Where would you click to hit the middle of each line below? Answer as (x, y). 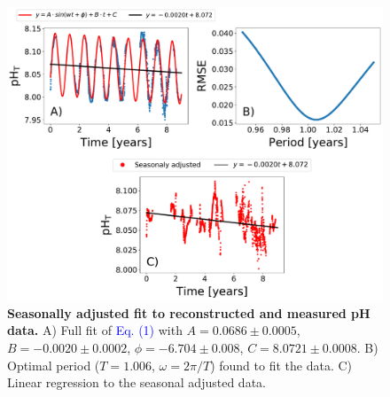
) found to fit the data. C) (281, 365)
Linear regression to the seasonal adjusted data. (136, 382)
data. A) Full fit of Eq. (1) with (95, 330)
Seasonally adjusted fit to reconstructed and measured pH (189, 312)
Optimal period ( (54, 365)
